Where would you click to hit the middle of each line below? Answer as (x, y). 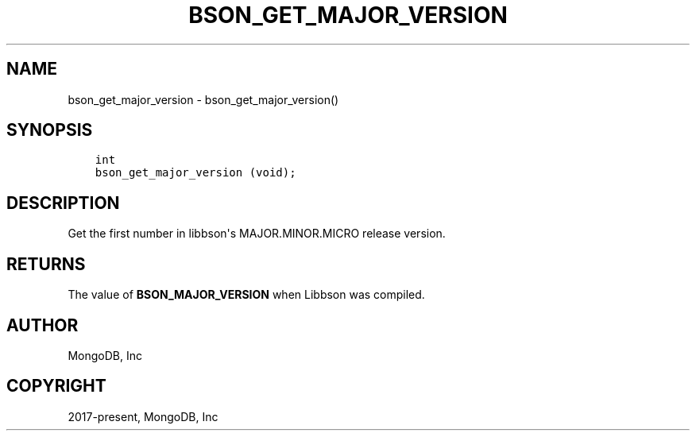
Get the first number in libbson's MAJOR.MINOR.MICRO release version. (257, 234)
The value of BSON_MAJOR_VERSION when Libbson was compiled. (246, 295)
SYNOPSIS (50, 130)
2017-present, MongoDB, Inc (143, 416)
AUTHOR (43, 325)
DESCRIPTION (63, 203)
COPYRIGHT (56, 386)
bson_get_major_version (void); (195, 173)
